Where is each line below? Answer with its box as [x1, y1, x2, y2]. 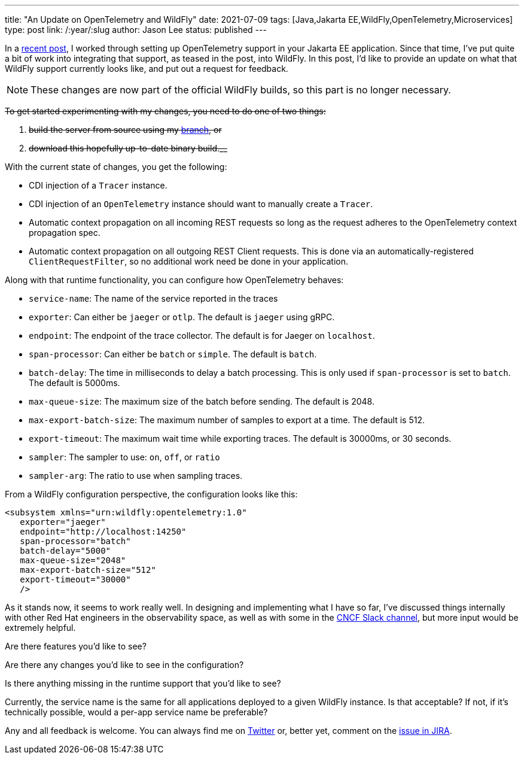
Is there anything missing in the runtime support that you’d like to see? [5, 678, 281, 688]
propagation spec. [29, 227, 100, 238]
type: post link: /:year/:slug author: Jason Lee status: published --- [5, 25, 267, 35]
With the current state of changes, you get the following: [5, 162, 227, 172]
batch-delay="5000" [20, 546, 111, 555]
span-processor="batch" [20, 536, 131, 546]
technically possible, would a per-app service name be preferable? [5, 707, 268, 717]
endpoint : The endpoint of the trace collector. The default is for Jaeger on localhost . [29, 330, 375, 341]
